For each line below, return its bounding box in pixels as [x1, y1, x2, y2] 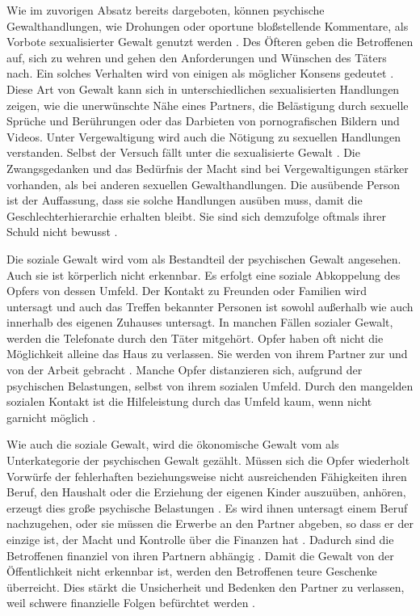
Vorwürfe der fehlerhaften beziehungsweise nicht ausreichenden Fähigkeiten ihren [6, 467, 407, 484]
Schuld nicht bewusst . [6, 223, 118, 240]
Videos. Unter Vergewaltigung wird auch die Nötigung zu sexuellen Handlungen [6, 128, 401, 145]
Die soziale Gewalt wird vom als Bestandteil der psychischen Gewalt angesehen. [6, 250, 401, 267]
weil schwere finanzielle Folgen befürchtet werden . [6, 594, 255, 611]
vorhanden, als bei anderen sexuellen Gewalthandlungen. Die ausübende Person [6, 175, 401, 192]
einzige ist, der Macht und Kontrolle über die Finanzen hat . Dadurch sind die [6, 531, 394, 547]
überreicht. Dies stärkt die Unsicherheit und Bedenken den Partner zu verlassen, [6, 578, 405, 595]
